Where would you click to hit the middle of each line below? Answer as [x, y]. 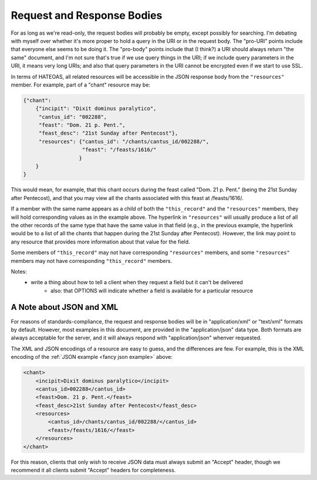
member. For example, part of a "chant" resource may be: [81, 85]
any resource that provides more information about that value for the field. [100, 242]
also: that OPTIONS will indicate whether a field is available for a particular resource [152, 291]
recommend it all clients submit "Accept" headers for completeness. [93, 470]
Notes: [19, 271]
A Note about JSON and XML [65, 307]
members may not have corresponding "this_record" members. [92, 261]
